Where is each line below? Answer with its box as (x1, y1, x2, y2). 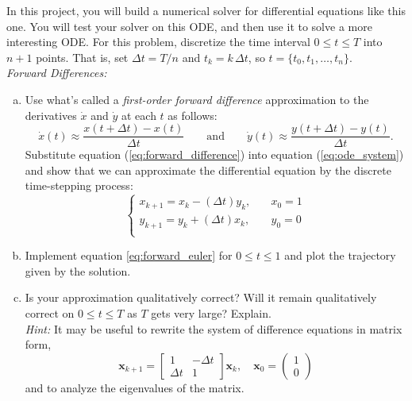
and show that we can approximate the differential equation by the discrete (25, 161, 391, 178)
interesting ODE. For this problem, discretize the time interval (6, 33, 310, 50)
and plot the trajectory (284, 247, 396, 264)
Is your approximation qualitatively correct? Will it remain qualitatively (25, 289, 377, 306)
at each (121, 106, 156, 123)
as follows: (167, 106, 218, 123)
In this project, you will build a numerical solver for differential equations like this (6, 2, 406, 18)
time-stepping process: (25, 177, 133, 194)
